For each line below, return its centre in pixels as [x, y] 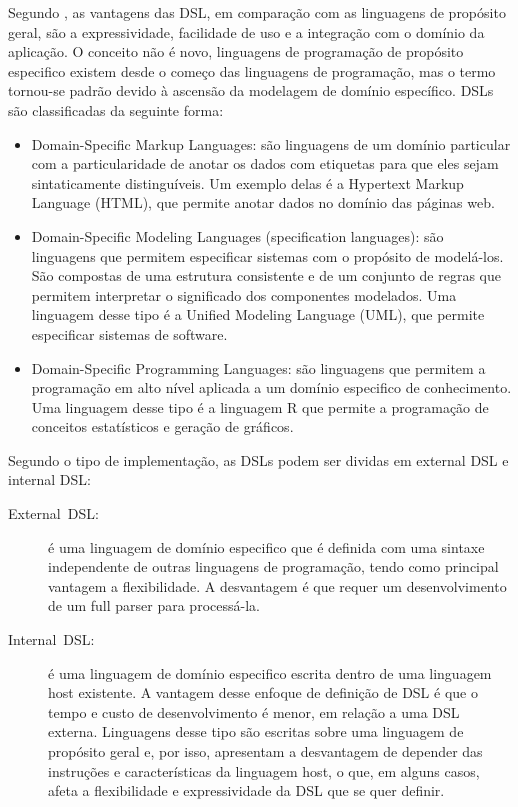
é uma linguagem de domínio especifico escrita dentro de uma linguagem [270, 672]
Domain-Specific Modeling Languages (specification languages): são [237, 235]
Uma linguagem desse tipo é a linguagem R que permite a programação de [260, 406]
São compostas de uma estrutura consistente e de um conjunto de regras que [266, 275]
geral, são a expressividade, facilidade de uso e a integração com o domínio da [246, 31]
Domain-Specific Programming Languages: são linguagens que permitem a [258, 367]
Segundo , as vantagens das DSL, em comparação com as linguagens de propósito [257, 12]
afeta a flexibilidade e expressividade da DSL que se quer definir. [246, 790]
